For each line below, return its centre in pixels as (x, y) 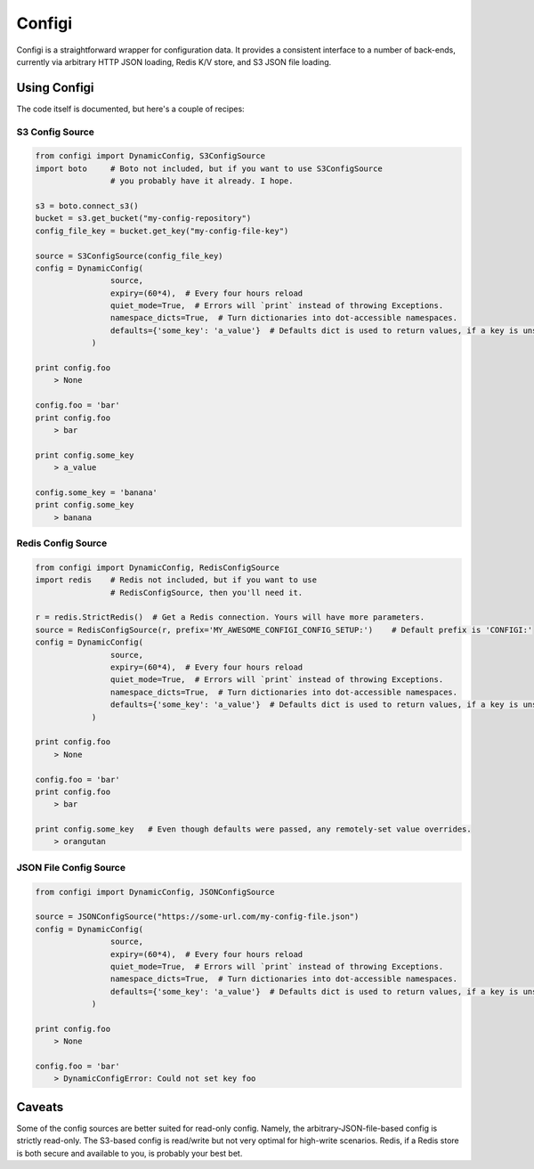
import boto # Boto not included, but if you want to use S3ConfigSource (209, 168)
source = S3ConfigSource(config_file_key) (129, 256)
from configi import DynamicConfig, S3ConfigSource (150, 156)
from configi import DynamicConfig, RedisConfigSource (157, 567)
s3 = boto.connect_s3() (87, 206)
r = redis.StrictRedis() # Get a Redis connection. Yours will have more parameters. (230, 617)
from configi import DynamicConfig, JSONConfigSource (155, 892)
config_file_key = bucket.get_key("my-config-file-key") (162, 231)
